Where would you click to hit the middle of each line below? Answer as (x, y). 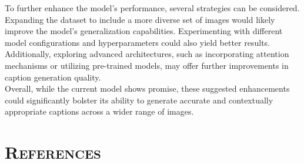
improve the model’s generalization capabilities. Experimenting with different (144, 31)
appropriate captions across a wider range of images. (99, 111)
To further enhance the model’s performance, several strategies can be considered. (152, 8)
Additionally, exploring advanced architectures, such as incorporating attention (147, 54)
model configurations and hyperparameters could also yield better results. (137, 42)
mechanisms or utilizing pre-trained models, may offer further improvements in (147, 65)
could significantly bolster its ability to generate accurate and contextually (139, 100)
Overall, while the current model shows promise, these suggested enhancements (147, 88)
